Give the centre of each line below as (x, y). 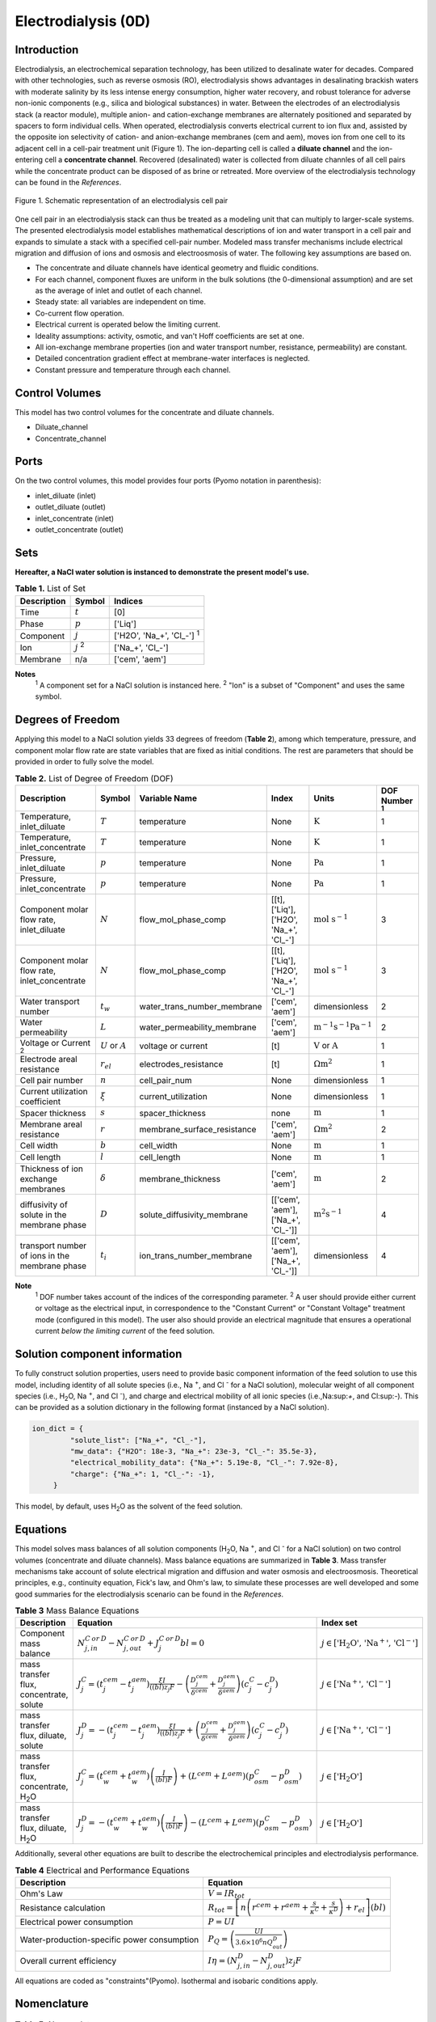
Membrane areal (51, 1124)
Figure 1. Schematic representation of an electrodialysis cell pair (122, 201)
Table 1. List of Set (50, 589)
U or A (113, 1045)
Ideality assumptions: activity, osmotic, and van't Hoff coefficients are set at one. (170, 336)
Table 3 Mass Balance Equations (77, 1611)
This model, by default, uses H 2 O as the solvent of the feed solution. (129, 1507)
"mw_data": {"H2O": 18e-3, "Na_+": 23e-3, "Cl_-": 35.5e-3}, (194, 1451)
